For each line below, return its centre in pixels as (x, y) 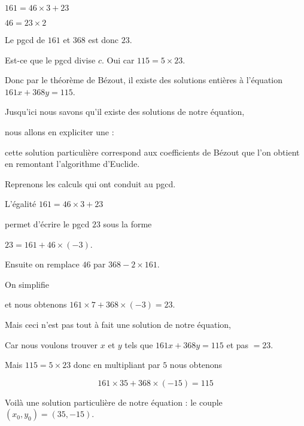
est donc (104, 39)
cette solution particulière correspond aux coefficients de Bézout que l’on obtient (152, 152)
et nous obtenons (36, 304)
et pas (238, 344)
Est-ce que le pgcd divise (50, 60)
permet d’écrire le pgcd (47, 223)
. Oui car (118, 60)
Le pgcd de (25, 39)
